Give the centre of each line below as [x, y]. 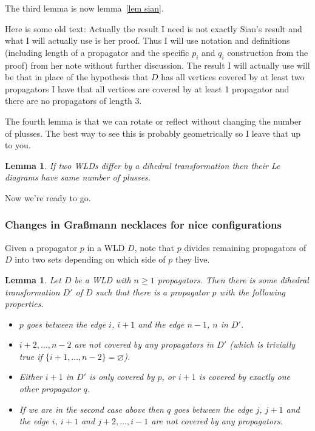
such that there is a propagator [152, 291]
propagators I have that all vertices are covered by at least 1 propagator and [147, 88]
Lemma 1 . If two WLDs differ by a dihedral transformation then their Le [143, 165]
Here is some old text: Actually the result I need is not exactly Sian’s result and [154, 28]
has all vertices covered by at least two [233, 77]
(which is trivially [262, 344]
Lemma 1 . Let [33, 279]
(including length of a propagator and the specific [97, 52]
